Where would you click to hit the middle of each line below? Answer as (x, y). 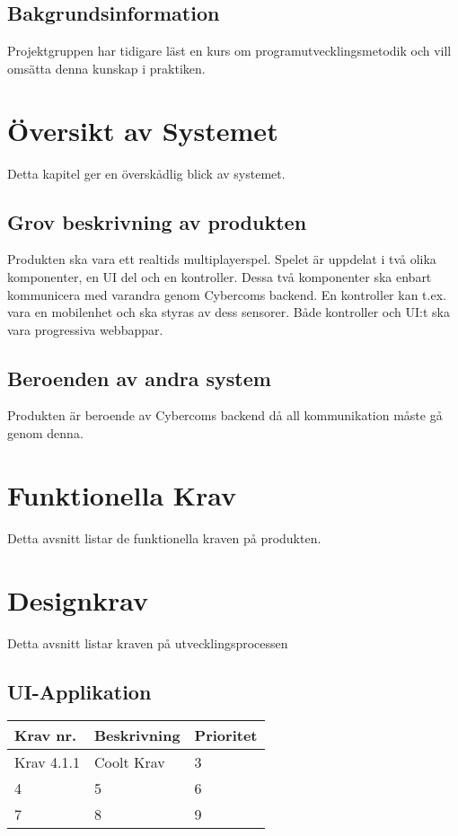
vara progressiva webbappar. (85, 329)
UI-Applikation (79, 691)
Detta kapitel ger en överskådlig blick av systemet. (146, 173)
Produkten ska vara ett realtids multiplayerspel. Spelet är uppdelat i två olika (222, 259)
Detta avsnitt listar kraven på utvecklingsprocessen (148, 642)
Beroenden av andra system (139, 378)
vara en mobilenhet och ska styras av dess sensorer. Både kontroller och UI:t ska (229, 312)
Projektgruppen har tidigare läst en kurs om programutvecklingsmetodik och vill (229, 51)
